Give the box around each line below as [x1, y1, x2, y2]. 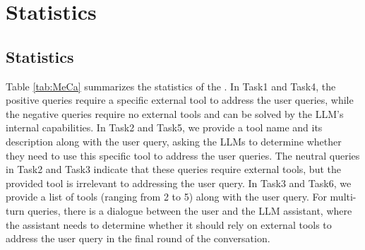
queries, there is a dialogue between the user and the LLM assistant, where [28, 203, 352, 218]
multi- [330, 189, 357, 204]
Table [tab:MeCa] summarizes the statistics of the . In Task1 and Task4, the [6, 78, 336, 93]
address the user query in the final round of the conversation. [6, 231, 270, 246]
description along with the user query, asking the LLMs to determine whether [6, 133, 342, 148]
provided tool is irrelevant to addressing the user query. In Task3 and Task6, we [6, 175, 352, 190]
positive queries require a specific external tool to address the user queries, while [6, 93, 354, 107]
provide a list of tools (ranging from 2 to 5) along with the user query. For [6, 189, 327, 204]
